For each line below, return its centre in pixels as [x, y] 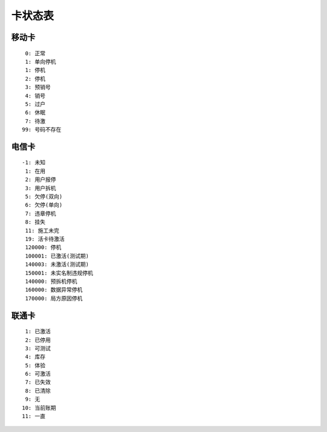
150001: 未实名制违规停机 [59, 273]
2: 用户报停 [41, 180]
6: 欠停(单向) [44, 205]
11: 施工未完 [42, 231]
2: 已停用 [38, 340]
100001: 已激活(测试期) [57, 256]
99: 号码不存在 [42, 130]
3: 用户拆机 [41, 188]
